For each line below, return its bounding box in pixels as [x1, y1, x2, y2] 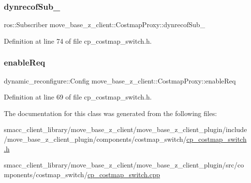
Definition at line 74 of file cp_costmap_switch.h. [4, 35, 152, 46]
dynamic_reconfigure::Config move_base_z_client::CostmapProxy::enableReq [4, 75, 236, 85]
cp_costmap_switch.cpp [87, 169, 160, 179]
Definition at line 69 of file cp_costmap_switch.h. [4, 92, 152, 102]
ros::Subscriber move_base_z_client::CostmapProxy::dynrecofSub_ [4, 19, 206, 30]
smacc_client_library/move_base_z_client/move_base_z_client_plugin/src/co [4, 160, 244, 170]
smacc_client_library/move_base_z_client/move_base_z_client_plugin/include [4, 124, 247, 134]
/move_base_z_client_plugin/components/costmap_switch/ [4, 134, 187, 144]
